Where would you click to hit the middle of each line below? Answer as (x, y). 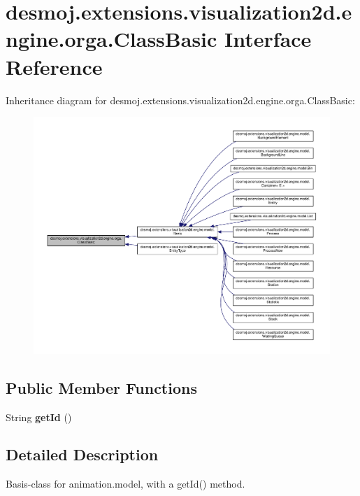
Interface (268, 39)
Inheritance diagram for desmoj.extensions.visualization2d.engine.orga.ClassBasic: (180, 100)
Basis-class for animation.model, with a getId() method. (125, 484)
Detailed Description (82, 454)
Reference (54, 66)
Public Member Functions (101, 387)
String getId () (39, 417)
